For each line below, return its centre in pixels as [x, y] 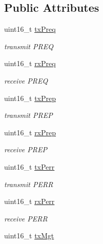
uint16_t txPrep [30, 98]
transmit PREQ [29, 46]
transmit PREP [28, 115]
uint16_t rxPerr [29, 201]
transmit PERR [29, 184]
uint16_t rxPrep [30, 132]
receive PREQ [26, 80]
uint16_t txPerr [29, 166]
